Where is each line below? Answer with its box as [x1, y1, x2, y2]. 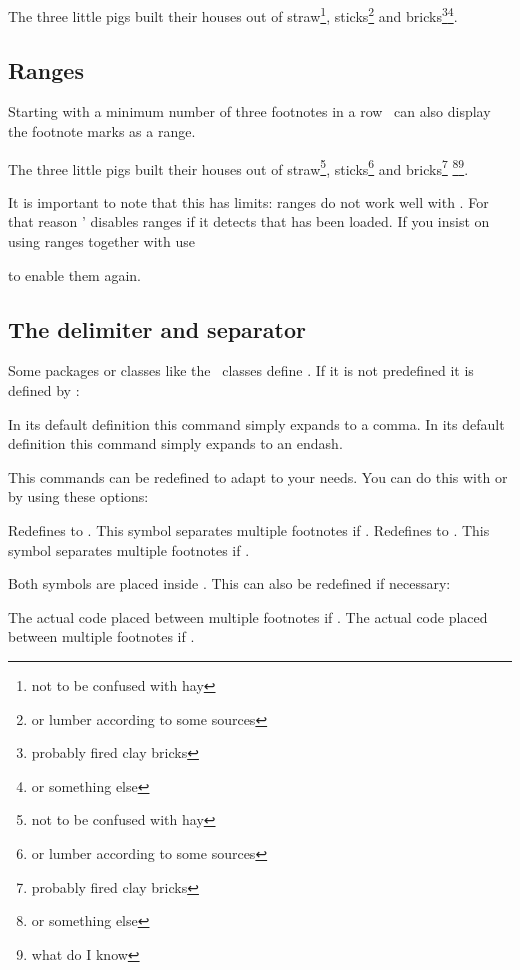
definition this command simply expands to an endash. [8, 433, 343, 454]
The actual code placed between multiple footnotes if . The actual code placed [8, 606, 488, 627]
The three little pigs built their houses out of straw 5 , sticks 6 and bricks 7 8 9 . [8, 155, 469, 179]
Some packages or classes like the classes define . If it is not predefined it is [8, 360, 474, 381]
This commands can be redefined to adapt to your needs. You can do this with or [8, 466, 508, 487]
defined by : [8, 380, 80, 401]
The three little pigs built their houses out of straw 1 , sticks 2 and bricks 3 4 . [8, 3, 458, 26]
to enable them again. [8, 264, 141, 285]
